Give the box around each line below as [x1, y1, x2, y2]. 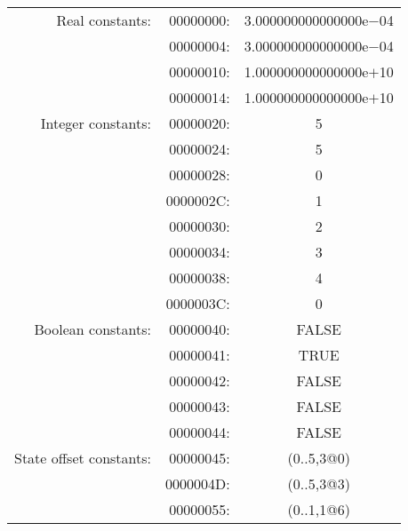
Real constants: [56, 10, 152, 30]
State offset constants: [14, 448, 152, 468]
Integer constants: [40, 113, 152, 133]
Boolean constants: [34, 319, 152, 339]
